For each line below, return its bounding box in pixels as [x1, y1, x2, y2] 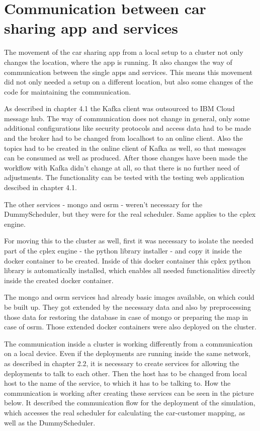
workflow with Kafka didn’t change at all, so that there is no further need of [4, 162, 239, 173]
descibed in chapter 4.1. [4, 182, 77, 193]
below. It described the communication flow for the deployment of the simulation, [4, 397, 255, 408]
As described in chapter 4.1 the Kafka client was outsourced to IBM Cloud [4, 103, 235, 114]
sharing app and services [4, 18, 178, 38]
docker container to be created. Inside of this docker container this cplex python [4, 255, 251, 266]
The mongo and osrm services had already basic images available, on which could [4, 292, 254, 302]
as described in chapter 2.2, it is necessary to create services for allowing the [4, 358, 239, 368]
